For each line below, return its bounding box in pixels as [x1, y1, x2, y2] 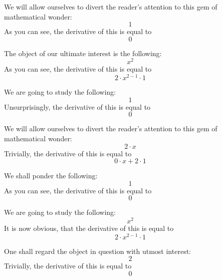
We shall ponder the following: [4, 170, 98, 181]
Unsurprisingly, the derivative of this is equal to [4, 101, 151, 112]
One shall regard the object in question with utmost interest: [4, 245, 191, 256]
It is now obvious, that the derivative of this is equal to [4, 222, 174, 233]
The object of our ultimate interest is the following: [4, 48, 162, 58]
